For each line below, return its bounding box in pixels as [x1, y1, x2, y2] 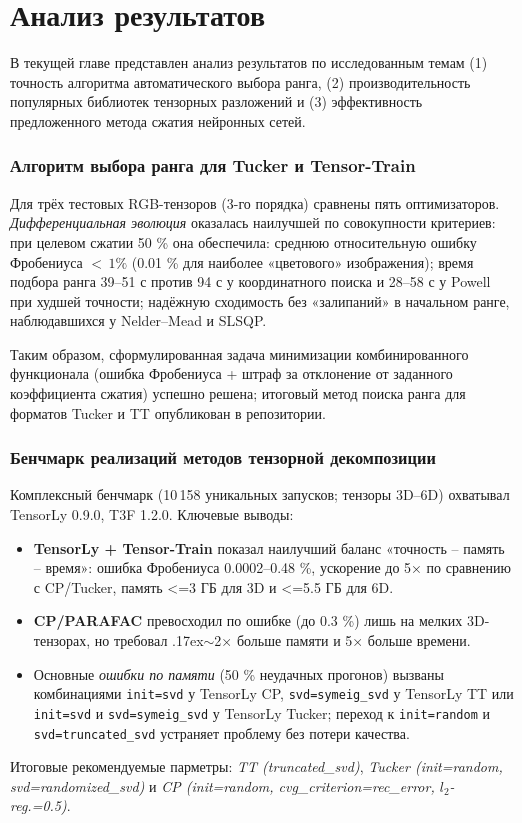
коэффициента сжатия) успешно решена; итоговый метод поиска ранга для [10, 383, 466, 404]
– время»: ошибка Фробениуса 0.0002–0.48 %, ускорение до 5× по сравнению [33, 557, 511, 578]
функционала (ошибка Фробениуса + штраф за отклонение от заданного [10, 363, 453, 384]
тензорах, [33, 630, 91, 651]
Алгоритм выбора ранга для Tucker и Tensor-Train [10, 153, 416, 178]
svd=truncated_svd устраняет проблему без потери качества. [33, 722, 410, 743]
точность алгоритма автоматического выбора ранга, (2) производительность [10, 71, 471, 92]
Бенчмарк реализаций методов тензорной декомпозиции [10, 445, 436, 470]
